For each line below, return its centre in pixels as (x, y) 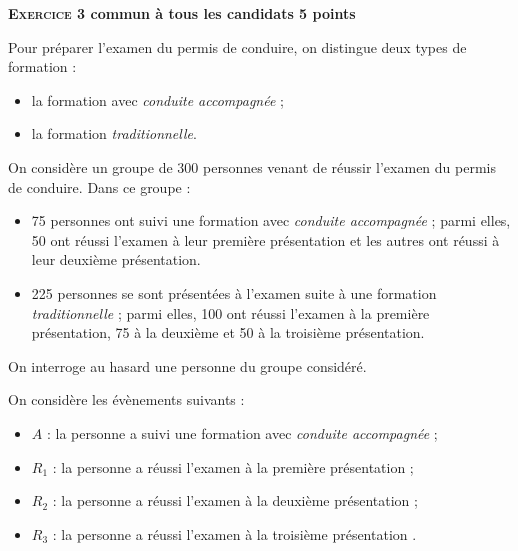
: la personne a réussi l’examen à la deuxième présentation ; (235, 500)
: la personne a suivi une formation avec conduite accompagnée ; (242, 432)
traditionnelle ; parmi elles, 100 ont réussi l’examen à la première (230, 312)
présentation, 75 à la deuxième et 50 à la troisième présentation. (228, 332)
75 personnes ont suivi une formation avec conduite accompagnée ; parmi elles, (271, 220)
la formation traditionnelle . (114, 133)
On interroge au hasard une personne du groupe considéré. (187, 365)
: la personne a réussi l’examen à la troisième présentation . (234, 533)
